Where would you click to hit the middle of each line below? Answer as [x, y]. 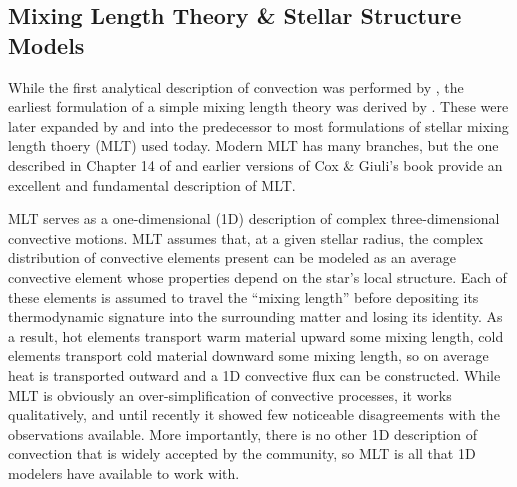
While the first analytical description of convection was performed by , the [236, 86]
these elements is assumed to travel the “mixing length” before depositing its [243, 296]
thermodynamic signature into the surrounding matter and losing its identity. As [255, 316]
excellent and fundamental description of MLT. [152, 184]
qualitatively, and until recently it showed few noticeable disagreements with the [254, 414]
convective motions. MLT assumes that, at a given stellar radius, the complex [246, 237]
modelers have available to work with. [124, 472]
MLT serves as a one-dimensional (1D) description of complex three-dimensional [254, 218]
